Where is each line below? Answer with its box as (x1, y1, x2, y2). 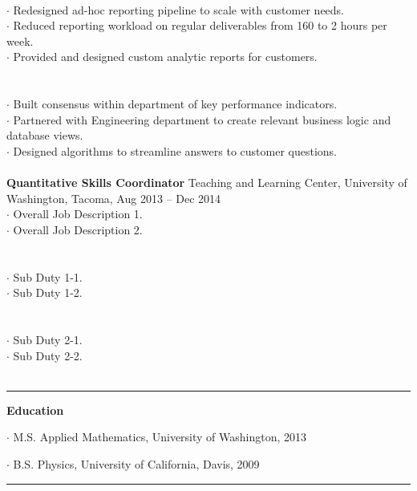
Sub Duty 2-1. (13, 331, 83, 348)
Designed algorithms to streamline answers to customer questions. (13, 142, 337, 159)
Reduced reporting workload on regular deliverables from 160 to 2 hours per (13, 17, 387, 34)
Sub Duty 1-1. (13, 268, 83, 285)
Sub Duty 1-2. (13, 284, 83, 301)
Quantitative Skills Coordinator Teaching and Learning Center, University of (6, 174, 407, 191)
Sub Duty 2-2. (13, 347, 83, 363)
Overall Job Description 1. (13, 205, 143, 222)
